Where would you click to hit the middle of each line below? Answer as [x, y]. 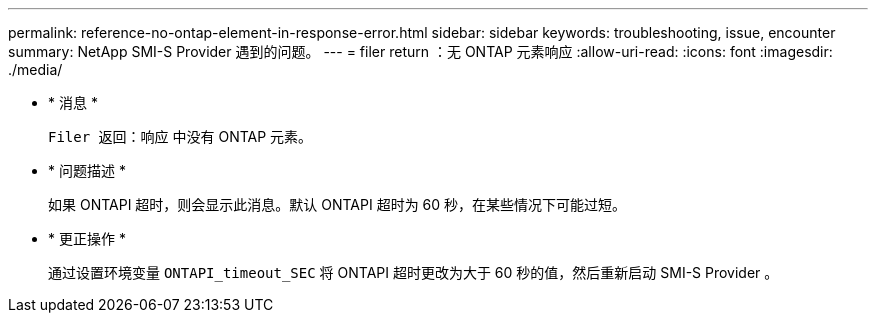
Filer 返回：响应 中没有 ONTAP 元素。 [180, 136]
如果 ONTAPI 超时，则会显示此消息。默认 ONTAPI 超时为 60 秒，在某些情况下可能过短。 [337, 204]
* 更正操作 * [87, 238]
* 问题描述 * [87, 170]
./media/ [35, 69]
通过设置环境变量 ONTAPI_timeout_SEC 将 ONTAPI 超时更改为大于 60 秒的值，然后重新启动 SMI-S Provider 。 [413, 272]
